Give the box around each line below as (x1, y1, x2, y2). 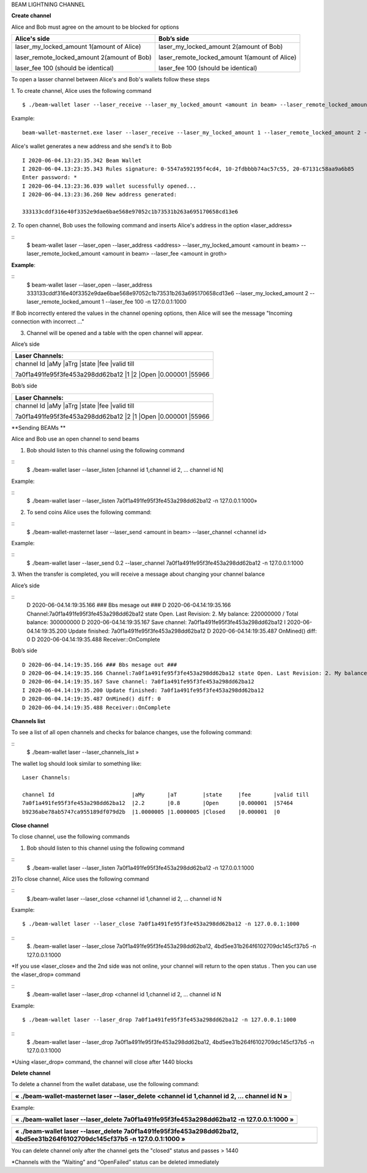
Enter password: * (22, 174, 78, 181)
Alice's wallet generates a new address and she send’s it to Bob (11, 142, 172, 150)
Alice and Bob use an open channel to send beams (11, 435, 140, 443)
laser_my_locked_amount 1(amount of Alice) (15, 43, 141, 51)
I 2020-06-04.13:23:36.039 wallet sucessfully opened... (22, 182, 197, 189)
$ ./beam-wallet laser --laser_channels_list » (26, 749, 139, 756)
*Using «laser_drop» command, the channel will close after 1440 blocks (11, 1058, 193, 1065)
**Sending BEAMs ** (11, 424, 66, 431)
